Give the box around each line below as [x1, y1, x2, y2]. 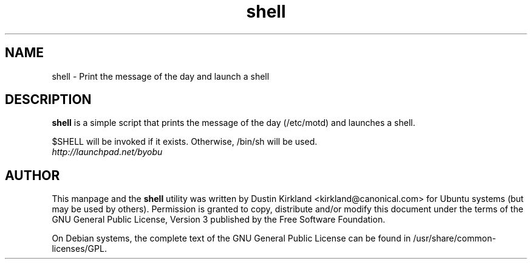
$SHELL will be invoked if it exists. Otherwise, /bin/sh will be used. [52, 136, 318, 147]
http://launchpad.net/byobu [52, 147, 163, 158]
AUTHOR [5, 167, 60, 183]
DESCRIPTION [5, 92, 92, 108]
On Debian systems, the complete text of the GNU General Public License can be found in [52, 233, 411, 244]
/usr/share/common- [413, 233, 496, 244]
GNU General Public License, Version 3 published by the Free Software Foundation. [52, 214, 386, 225]
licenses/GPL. [52, 243, 107, 254]
